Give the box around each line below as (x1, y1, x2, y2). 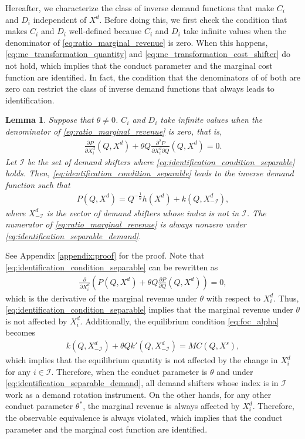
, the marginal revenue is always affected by (83, 400, 240, 412)
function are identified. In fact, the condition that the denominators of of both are (5, 71, 301, 83)
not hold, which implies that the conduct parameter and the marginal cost (5, 59, 273, 71)
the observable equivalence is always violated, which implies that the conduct (5, 411, 283, 424)
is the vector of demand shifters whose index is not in (46, 206, 239, 219)
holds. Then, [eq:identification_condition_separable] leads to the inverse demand (5, 167, 294, 179)
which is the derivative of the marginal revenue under (5, 291, 197, 304)
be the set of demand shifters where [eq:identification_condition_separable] (27, 155, 295, 167)
